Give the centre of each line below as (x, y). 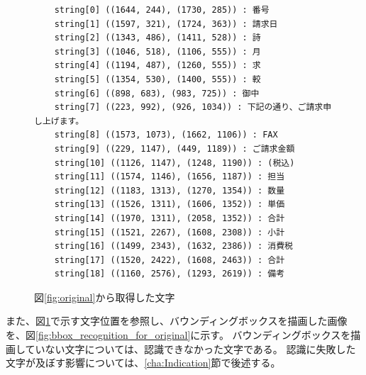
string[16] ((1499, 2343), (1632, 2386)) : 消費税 (173, 246)
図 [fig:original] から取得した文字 (105, 297)
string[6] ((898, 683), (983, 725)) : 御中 (157, 93)
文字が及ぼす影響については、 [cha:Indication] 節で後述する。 (143, 363)
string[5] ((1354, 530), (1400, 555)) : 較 (157, 79)
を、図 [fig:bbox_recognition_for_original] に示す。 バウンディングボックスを (178, 335)
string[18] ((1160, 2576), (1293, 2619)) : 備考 (170, 274)
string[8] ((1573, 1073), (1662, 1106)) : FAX (166, 135)
